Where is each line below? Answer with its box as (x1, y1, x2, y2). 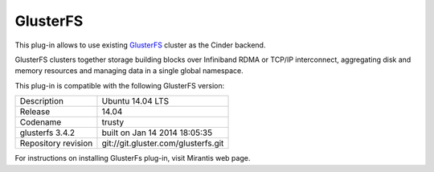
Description (19, 96, 64, 107)
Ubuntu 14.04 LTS (101, 96, 170, 107)
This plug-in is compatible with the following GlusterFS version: (14, 80, 225, 90)
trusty (101, 117, 125, 128)
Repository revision (19, 137, 93, 149)
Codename (19, 117, 62, 128)
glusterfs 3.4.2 (19, 127, 76, 138)
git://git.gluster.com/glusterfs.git (101, 137, 224, 149)
